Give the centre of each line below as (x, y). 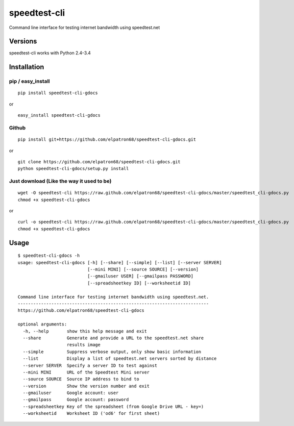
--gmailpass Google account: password (76, 400)
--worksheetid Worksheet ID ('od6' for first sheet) (91, 413)
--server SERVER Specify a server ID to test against (90, 365)
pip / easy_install (29, 81)
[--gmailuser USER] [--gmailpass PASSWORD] (140, 276)
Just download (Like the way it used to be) (60, 181)
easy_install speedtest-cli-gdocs (59, 115)
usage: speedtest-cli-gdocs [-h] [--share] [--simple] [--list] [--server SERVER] (120, 263)
